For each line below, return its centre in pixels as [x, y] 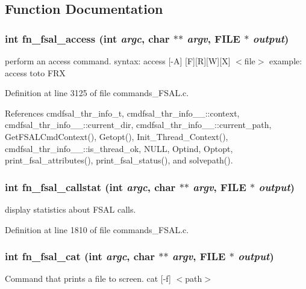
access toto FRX [35, 72]
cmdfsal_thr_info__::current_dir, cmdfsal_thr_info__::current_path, [138, 125]
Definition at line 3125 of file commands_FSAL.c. [97, 93]
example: [286, 61]
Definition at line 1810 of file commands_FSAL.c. [97, 229]
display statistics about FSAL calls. [70, 209]
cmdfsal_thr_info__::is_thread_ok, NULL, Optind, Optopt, [119, 148]
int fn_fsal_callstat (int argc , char [90, 187]
